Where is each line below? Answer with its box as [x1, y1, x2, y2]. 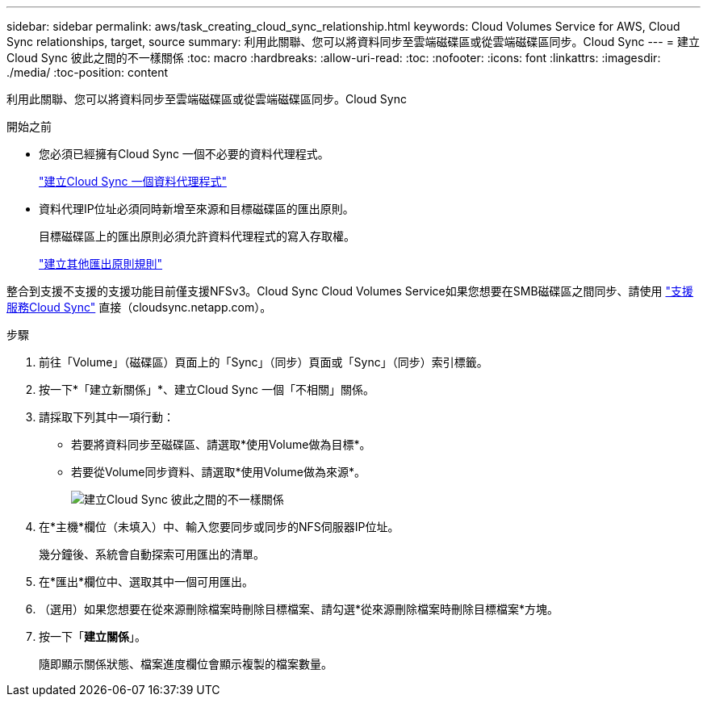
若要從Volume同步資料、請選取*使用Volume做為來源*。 [71, 465, 366, 479]
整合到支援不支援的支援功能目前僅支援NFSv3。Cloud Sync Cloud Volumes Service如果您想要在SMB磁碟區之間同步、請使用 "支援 [6, 284, 694, 298]
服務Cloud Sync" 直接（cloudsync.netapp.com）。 [6, 300, 272, 314]
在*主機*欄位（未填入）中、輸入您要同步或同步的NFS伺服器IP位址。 [39, 520, 400, 534]
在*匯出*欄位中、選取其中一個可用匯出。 [39, 575, 254, 588]
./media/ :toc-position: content [6, 65, 169, 79]
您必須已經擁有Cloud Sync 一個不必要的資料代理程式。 [39, 147, 329, 161]
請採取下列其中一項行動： [39, 410, 174, 424]
